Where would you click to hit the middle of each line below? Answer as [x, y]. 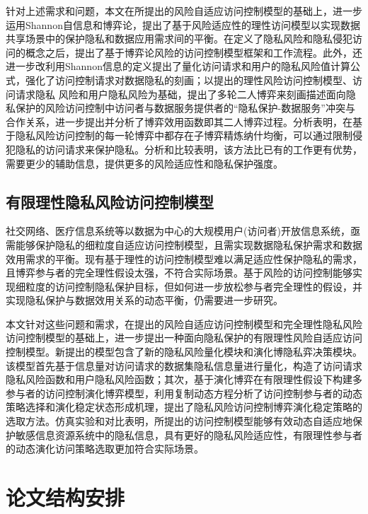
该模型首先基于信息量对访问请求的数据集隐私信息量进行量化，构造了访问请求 [184, 365]
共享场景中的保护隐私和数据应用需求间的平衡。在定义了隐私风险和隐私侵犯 [179, 39]
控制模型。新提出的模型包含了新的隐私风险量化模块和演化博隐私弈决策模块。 [184, 352]
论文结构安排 [65, 497]
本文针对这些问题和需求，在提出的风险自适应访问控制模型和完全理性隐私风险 [184, 323]
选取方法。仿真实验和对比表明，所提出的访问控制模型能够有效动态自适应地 [179, 421]
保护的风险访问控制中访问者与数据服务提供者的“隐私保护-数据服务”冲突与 [185, 108]
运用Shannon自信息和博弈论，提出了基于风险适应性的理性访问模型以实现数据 [183, 24]
